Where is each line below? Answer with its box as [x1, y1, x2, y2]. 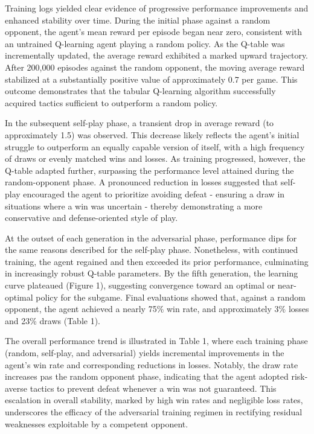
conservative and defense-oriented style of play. [5, 211, 178, 224]
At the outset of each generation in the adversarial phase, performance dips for [5, 231, 297, 244]
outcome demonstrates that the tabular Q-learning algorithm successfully [5, 85, 276, 97]
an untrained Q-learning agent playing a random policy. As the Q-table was [5, 37, 285, 49]
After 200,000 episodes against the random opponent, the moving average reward [5, 60, 305, 73]
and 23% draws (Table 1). [5, 314, 101, 327]
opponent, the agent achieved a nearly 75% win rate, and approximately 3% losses [5, 302, 309, 315]
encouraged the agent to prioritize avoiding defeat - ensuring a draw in [23, 187, 285, 200]
